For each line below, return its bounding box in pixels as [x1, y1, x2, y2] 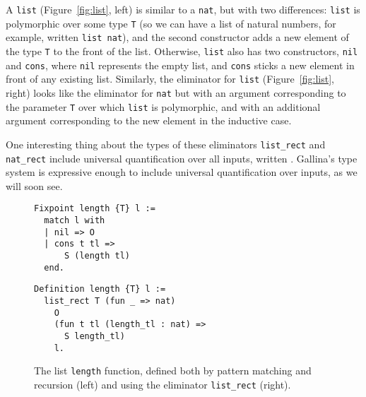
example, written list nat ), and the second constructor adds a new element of [6, 30, 349, 45]
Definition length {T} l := [34, 284, 166, 295]
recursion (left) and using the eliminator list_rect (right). [34, 377, 291, 391]
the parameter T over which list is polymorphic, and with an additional [6, 99, 321, 114]
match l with [44, 215, 105, 225]
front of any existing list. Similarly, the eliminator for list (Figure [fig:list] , [6, 71, 334, 86]
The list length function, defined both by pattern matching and [34, 363, 312, 378]
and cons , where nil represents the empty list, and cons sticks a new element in [6, 57, 355, 72]
